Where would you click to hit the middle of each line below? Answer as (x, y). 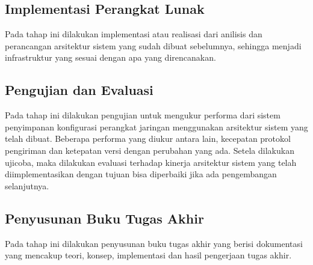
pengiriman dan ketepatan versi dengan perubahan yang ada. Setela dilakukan (150, 150)
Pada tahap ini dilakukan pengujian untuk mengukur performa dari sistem (143, 115)
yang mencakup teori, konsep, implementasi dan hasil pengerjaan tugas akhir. (148, 255)
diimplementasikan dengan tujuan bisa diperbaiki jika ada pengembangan (141, 174)
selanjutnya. (27, 185)
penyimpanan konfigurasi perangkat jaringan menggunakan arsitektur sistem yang (156, 126)
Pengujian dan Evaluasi (79, 90)
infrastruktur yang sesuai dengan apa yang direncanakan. (110, 57)
